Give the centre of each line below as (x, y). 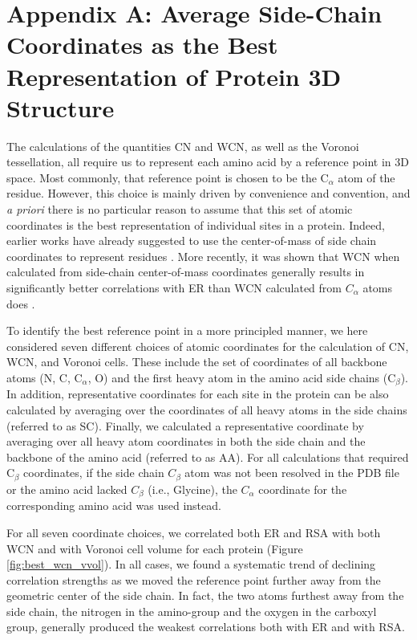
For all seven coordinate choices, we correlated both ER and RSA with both (194, 532)
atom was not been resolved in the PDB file (292, 473)
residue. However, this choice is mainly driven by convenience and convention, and (208, 193)
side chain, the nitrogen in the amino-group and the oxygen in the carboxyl (192, 611)
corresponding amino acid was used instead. (114, 505)
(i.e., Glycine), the (192, 489)
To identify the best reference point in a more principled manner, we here (187, 330)
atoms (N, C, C (45, 377)
